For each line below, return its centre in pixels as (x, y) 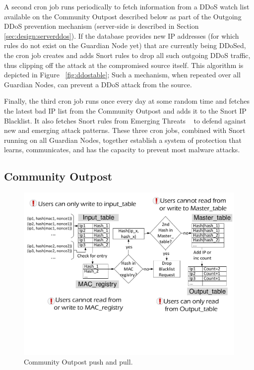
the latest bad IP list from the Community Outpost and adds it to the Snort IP (125, 110)
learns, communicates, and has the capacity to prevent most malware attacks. (122, 150)
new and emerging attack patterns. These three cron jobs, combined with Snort (125, 130)
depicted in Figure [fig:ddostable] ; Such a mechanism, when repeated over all (122, 75)
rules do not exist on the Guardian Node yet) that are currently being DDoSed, (125, 45)
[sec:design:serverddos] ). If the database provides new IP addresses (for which (122, 35)
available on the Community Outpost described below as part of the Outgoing (123, 16)
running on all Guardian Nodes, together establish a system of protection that (123, 140)
